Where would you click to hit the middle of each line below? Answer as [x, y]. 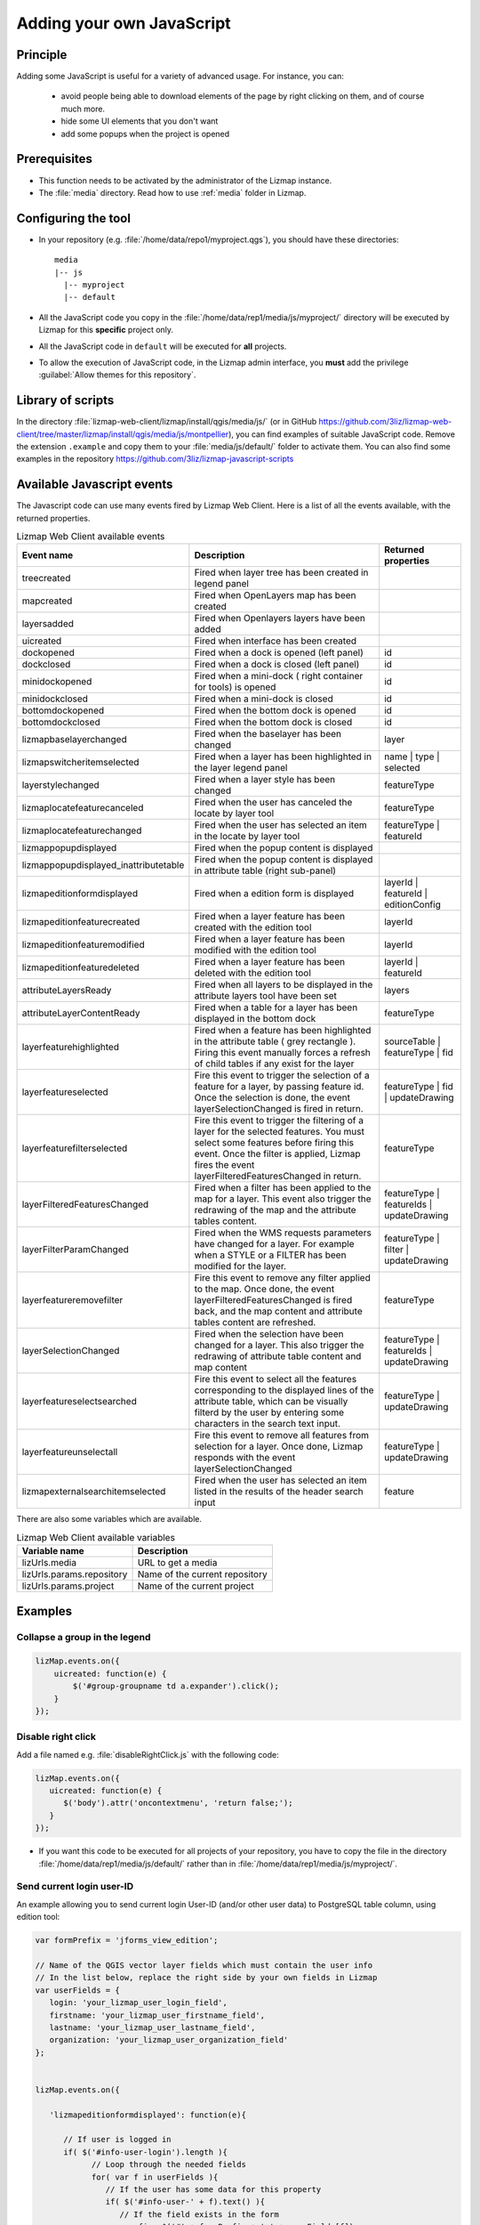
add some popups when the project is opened [145, 133]
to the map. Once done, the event [264, 1289]
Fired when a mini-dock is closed [264, 699]
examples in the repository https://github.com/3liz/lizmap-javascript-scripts [155, 459]
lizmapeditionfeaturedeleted [80, 967]
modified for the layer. [240, 1266]
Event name [48, 555]
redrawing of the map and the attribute [275, 1210]
